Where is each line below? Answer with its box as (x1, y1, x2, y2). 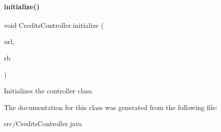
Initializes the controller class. (4, 86, 94, 96)
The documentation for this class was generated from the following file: (4, 102, 218, 112)
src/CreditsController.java (4, 118, 82, 129)
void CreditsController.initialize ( (4, 20, 104, 30)
